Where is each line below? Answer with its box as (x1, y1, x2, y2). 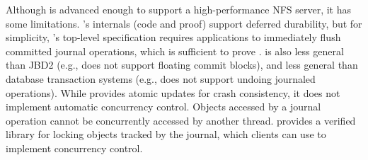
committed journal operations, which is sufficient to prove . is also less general (6, 43, 344, 58)
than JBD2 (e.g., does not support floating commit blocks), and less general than (6, 57, 358, 72)
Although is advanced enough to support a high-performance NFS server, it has (6, 2, 352, 16)
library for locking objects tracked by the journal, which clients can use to (6, 127, 326, 142)
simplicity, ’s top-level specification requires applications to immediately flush (6, 30, 341, 45)
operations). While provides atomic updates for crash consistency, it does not (6, 85, 340, 100)
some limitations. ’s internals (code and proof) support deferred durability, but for (6, 16, 362, 30)
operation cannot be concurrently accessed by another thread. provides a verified (6, 113, 356, 127)
